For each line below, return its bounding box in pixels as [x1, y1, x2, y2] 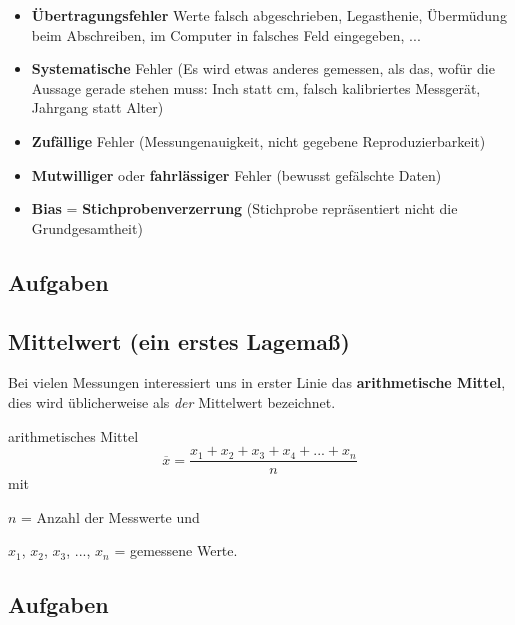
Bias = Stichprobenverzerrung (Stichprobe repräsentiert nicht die [31, 198, 458, 219]
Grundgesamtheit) [31, 217, 143, 238]
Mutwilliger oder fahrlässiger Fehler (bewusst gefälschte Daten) [31, 164, 442, 185]
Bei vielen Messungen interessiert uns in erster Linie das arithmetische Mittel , [8, 372, 506, 393]
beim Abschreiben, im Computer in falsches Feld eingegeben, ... [31, 24, 421, 45]
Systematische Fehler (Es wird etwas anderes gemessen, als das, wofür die [31, 58, 495, 79]
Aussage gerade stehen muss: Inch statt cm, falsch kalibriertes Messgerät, [31, 77, 481, 98]
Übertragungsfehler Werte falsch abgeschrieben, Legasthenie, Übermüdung [31, 5, 507, 25]
